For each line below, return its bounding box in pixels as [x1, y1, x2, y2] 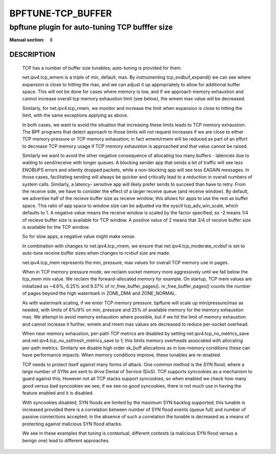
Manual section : [9, 37, 45, 43]
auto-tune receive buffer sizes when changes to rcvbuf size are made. [22, 250, 171, 256]
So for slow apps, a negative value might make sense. [22, 233, 136, 240]
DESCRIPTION [9, 50, 56, 59]
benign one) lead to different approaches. [22, 437, 110, 443]
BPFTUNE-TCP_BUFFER [9, 8, 112, 19]
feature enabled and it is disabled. [22, 390, 94, 396]
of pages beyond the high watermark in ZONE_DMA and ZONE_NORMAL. [22, 290, 177, 297]
